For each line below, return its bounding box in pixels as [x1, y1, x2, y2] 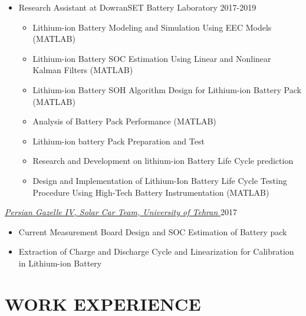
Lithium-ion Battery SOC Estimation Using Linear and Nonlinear [32, 52, 271, 64]
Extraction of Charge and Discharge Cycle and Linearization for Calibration [18, 245, 294, 258]
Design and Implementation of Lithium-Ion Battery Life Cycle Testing [32, 174, 287, 186]
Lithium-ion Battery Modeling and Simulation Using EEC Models [32, 21, 272, 33]
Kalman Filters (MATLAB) [32, 64, 133, 76]
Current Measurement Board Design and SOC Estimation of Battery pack [18, 225, 287, 238]
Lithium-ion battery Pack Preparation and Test [32, 134, 205, 147]
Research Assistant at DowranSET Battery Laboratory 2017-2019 [18, 1, 256, 13]
